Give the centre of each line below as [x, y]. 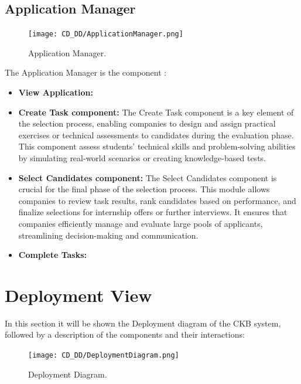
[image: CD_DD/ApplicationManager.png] [106, 34]
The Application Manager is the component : [86, 72]
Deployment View [78, 295]
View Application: [56, 92]
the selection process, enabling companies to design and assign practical [147, 123]
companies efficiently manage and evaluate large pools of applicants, [141, 223]
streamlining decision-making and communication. [108, 235]
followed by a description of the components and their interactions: [125, 334]
